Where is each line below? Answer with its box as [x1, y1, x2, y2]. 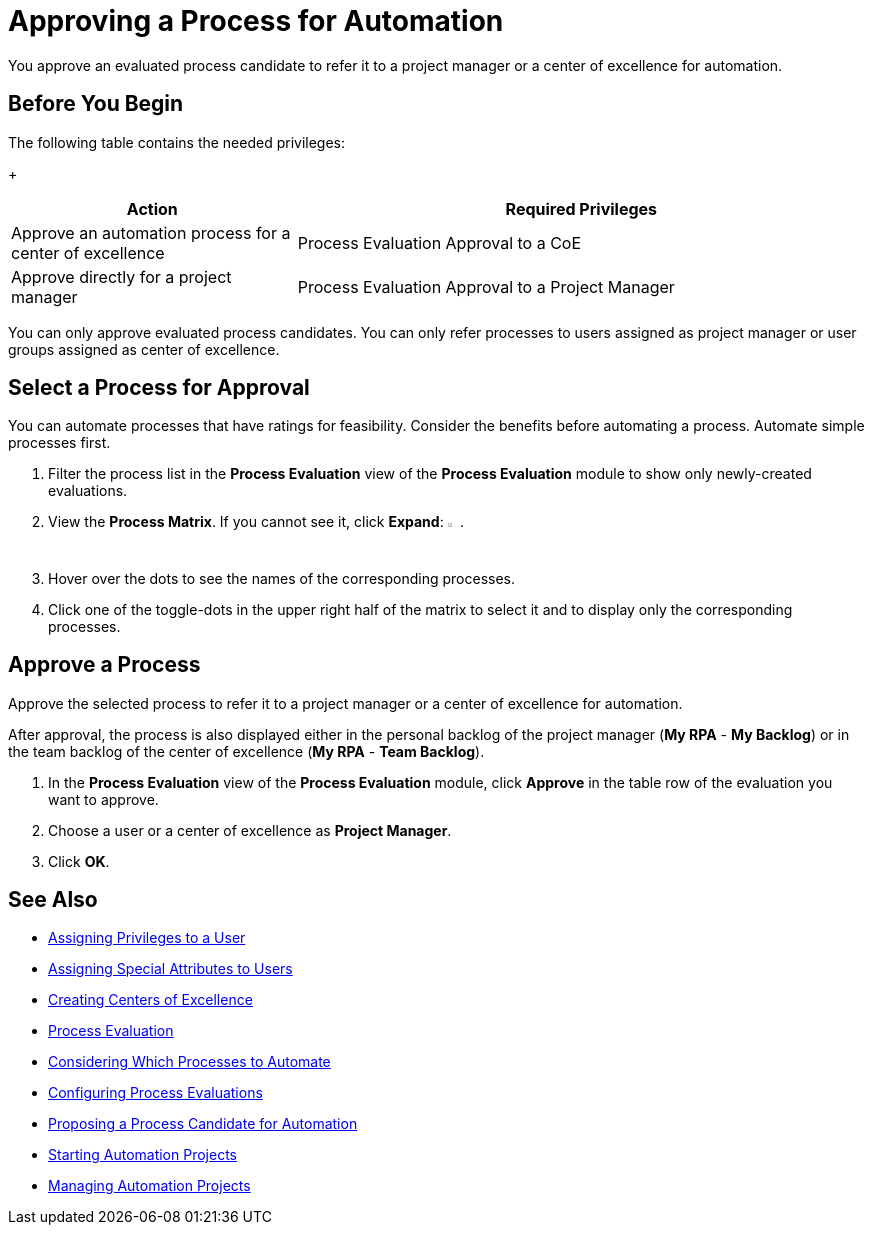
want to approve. [48, 790, 159, 808]
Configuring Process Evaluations [48, 1084, 263, 1102]
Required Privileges [505, 198, 658, 219]
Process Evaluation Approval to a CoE [297, 232, 582, 253]
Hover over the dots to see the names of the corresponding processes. [48, 569, 516, 587]
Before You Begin [8, 91, 184, 117]
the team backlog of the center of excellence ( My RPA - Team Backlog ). [8, 742, 485, 760]
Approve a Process [8, 652, 201, 678]
